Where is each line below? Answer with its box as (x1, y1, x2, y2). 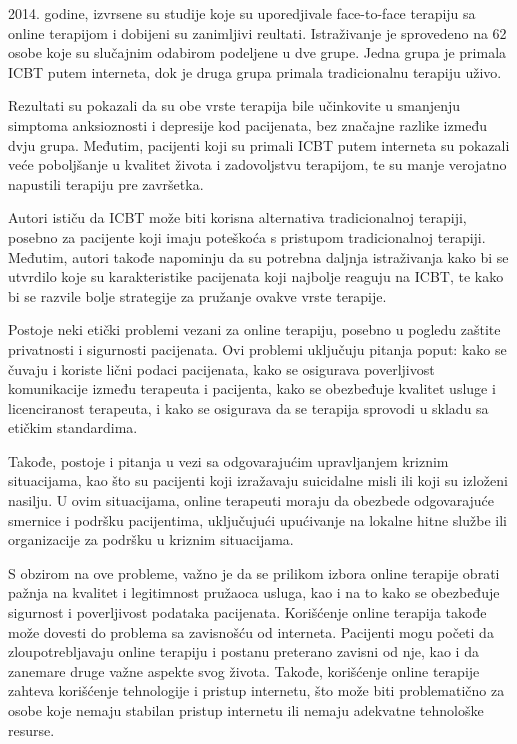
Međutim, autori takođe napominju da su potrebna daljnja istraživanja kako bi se (8, 246, 509, 267)
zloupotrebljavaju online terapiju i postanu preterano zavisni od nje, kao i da (8, 641, 479, 662)
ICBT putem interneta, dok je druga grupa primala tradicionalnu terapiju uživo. (8, 61, 502, 82)
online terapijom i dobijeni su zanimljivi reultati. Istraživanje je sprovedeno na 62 (8, 22, 507, 43)
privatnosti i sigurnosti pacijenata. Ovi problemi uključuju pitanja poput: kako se (8, 338, 507, 359)
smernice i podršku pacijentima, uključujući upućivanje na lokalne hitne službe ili (8, 509, 507, 530)
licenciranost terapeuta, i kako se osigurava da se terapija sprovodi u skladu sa (8, 397, 489, 418)
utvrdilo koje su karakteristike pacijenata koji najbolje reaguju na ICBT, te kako (8, 266, 504, 287)
